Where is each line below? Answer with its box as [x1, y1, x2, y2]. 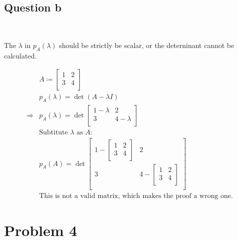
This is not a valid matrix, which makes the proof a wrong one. [39, 192, 233, 200]
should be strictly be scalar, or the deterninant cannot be [59, 39, 235, 50]
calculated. [4, 50, 37, 60]
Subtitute [39, 129, 68, 136]
